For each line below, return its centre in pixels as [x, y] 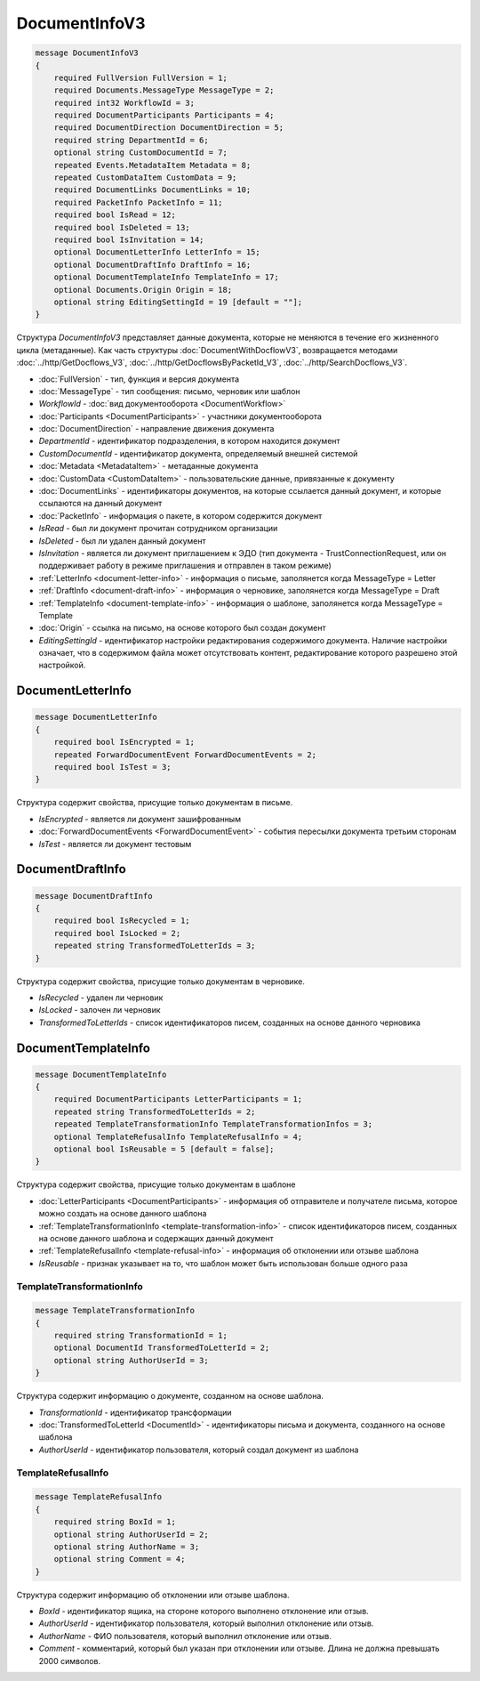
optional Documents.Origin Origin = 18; [143, 290]
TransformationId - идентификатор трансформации [135, 1412]
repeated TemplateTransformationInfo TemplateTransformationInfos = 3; [213, 1124]
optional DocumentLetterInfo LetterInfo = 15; [157, 252]
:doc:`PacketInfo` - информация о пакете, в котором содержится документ [180, 515]
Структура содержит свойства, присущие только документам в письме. [155, 803]
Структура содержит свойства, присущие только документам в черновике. [161, 981]
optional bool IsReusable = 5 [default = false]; [164, 1149]
